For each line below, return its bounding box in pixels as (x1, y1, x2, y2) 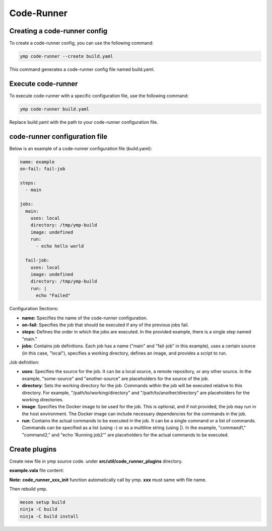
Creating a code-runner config (9, 27, 108, 35)
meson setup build (20, 499, 65, 505)
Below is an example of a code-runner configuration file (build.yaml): (9, 145, 152, 151)
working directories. (22, 396, 64, 402)
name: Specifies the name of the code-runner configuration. (22, 315, 148, 321)
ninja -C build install (20, 513, 79, 519)
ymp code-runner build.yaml (20, 106, 89, 112)
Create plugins (9, 445, 57, 454)
